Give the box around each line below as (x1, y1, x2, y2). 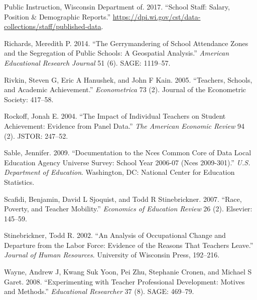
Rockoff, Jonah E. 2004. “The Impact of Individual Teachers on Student (4, 111, 226, 121)
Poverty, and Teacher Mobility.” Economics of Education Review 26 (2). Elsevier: (4, 203, 252, 214)
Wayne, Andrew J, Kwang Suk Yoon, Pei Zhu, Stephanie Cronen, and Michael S (4, 266, 252, 277)
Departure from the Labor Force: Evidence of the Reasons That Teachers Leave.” (4, 239, 253, 250)
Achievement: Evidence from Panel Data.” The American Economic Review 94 (4, 120, 245, 131)
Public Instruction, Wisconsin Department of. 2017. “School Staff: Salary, (4, 2, 230, 12)
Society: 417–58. (4, 94, 54, 104)
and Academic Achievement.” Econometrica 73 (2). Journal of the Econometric (4, 84, 246, 95)
